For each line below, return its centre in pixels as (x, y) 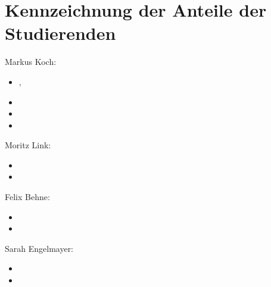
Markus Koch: (31, 62)
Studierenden (60, 33)
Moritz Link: (28, 145)
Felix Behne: (27, 197)
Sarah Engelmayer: (39, 248)
